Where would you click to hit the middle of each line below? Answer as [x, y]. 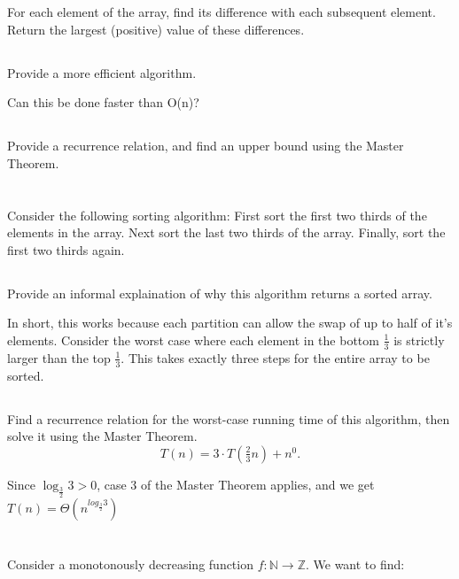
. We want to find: [355, 564]
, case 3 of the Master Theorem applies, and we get [236, 484]
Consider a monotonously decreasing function [130, 564]
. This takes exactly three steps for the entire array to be [275, 357]
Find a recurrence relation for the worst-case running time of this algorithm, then [229, 418]
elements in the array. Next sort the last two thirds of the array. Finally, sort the [226, 232]
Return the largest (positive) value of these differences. [156, 29]
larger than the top [59, 357]
